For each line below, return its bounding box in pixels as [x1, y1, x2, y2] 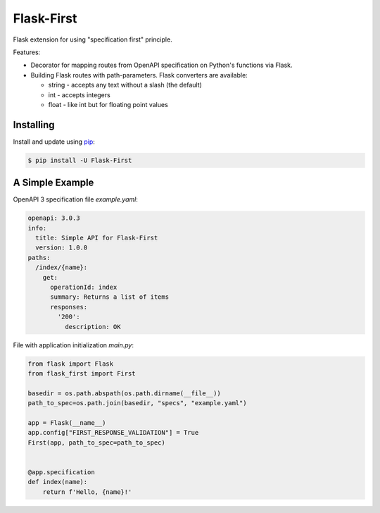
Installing [13, 118, 56, 130]
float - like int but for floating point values [48, 100, 168, 109]
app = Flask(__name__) [27, 419, 106, 426]
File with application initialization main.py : [13, 340, 134, 349]
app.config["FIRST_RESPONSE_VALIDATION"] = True [27, 428, 199, 437]
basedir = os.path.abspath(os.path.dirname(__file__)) [27, 389, 221, 397]
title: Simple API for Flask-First [35, 234, 158, 242]
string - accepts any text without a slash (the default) [48, 81, 202, 89]
